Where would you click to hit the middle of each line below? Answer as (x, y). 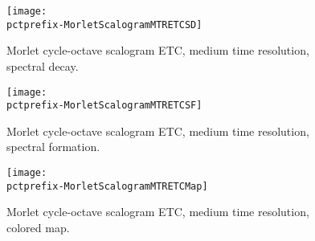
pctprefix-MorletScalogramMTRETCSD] (104, 25)
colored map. (38, 227)
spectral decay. (43, 65)
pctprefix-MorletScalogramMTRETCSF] (104, 106)
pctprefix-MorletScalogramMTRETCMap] (107, 186)
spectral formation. (53, 147)
